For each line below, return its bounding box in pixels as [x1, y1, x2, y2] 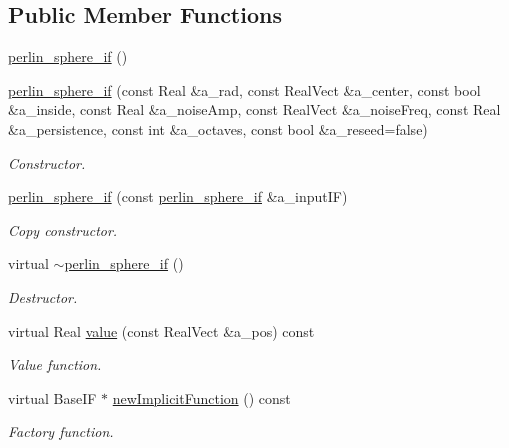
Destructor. [8, 286, 78, 307]
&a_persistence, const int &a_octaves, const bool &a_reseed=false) [8, 118, 428, 139]
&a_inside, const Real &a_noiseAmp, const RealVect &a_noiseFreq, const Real [8, 99, 501, 120]
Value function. [8, 354, 102, 375]
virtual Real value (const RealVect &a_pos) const [8, 320, 315, 341]
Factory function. [8, 421, 114, 442]
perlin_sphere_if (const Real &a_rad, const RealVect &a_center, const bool [8, 79, 481, 100]
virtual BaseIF [8, 387, 97, 408]
